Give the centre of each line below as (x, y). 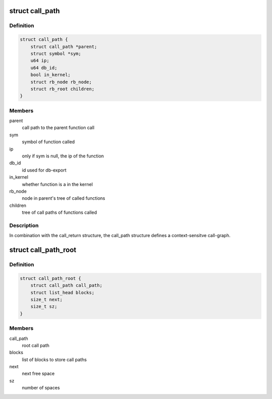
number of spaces (41, 388)
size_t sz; (44, 307)
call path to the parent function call (58, 128)
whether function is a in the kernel (57, 184)
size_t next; (47, 299)
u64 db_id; (44, 68)
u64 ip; (40, 61)
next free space (38, 374)
